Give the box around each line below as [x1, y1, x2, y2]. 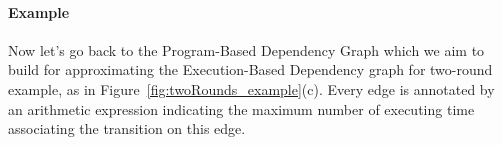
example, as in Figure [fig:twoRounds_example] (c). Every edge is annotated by [8, 78, 495, 99]
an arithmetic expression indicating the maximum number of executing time [8, 98, 475, 119]
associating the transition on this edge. [8, 118, 246, 139]
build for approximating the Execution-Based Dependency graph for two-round [8, 59, 493, 80]
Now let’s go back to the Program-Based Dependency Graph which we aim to [8, 39, 485, 60]
